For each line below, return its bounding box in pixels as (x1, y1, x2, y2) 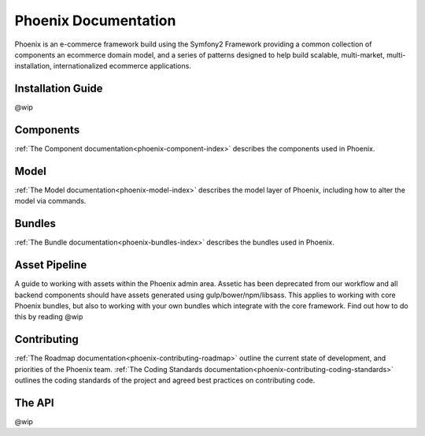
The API (14, 396, 54, 409)
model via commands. (14, 196, 87, 206)
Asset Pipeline (14, 259, 87, 272)
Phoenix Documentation (14, 12, 176, 29)
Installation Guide (14, 82, 103, 95)
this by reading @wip (14, 312, 83, 322)
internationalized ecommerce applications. (53, 61, 192, 71)
